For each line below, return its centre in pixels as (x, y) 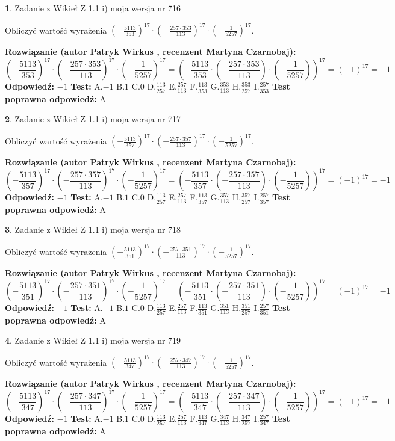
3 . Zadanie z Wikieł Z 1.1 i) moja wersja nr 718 (93, 230)
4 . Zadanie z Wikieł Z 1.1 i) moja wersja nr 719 (93, 340)
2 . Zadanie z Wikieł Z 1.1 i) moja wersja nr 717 (93, 119)
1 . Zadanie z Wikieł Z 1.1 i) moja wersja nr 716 (93, 8)
